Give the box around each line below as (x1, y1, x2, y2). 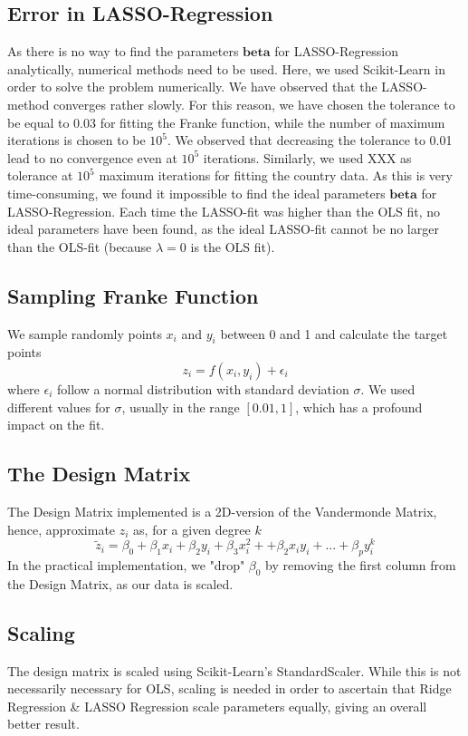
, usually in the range (121, 397, 240, 416)
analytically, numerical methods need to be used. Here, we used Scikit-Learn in (7, 59, 445, 78)
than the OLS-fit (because (7, 237, 152, 256)
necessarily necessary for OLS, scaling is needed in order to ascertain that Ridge (7, 679, 452, 698)
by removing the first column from (265, 555, 456, 574)
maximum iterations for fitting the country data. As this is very (99, 166, 453, 185)
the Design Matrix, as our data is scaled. (7, 574, 234, 593)
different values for (7, 397, 110, 416)
